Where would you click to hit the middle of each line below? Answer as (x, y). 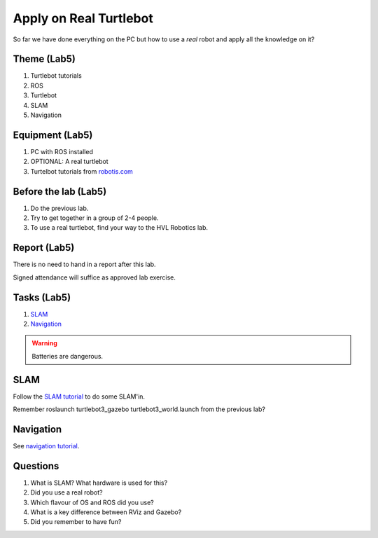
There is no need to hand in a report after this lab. (85, 264)
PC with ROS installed (62, 151)
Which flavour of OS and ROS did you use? (92, 502)
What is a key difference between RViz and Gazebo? (106, 512)
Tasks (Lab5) (42, 297)
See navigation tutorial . (46, 446)
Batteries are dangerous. (68, 356)
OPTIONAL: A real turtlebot (69, 162)
